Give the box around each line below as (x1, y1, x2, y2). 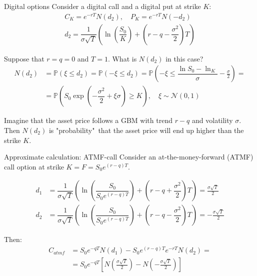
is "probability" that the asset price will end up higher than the (48, 124, 244, 135)
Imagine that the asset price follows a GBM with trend (4, 115, 172, 125)
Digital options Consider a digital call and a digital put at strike (4, 1, 201, 11)
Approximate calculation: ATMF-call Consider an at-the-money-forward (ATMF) (4, 151, 253, 162)
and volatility (192, 115, 233, 125)
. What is (107, 53, 137, 63)
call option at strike (4, 161, 64, 171)
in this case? (165, 53, 203, 63)
